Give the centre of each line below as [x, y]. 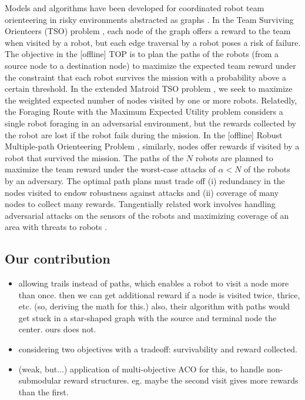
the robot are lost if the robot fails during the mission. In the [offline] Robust [144, 134]
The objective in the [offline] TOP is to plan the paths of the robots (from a [142, 54]
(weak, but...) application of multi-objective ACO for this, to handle [141, 369]
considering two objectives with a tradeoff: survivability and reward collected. [158, 349]
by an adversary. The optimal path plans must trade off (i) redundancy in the [145, 180]
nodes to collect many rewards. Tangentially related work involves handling [140, 204]
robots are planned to [234, 157]
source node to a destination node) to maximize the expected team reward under [150, 65]
